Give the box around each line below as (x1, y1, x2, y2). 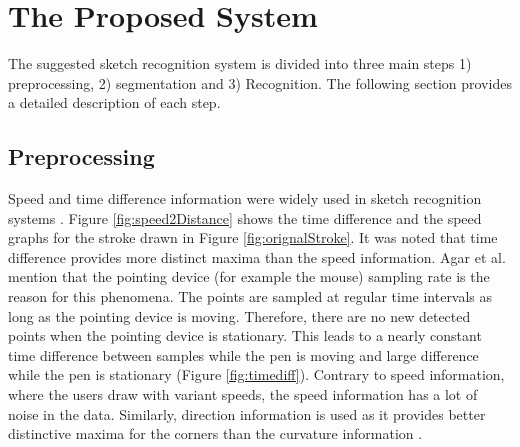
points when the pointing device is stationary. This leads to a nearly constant (8, 325, 482, 346)
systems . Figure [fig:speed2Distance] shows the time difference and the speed (8, 207, 482, 228)
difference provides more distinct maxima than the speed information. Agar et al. (8, 246, 506, 267)
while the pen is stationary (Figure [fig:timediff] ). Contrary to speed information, (8, 364, 505, 385)
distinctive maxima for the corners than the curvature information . (8, 423, 423, 444)
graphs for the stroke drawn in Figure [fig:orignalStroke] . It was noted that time (8, 227, 498, 248)
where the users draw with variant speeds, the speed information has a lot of (8, 384, 478, 405)
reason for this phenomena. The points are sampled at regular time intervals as (8, 286, 493, 307)
